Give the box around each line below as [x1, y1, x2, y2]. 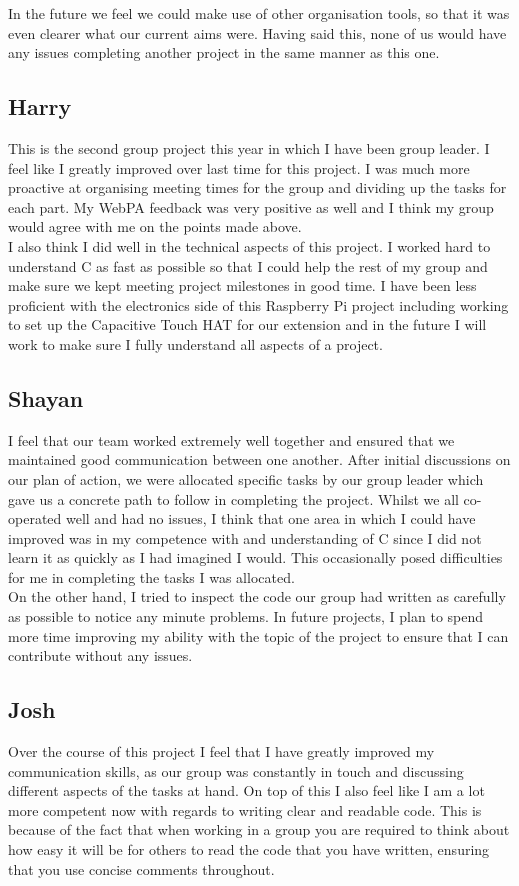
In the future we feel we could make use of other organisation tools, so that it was [8, 3, 510, 23]
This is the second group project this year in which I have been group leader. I [8, 137, 490, 158]
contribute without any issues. [8, 645, 193, 666]
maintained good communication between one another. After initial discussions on [8, 449, 511, 470]
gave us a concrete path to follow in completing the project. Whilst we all [8, 488, 459, 509]
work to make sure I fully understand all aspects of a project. [8, 333, 383, 354]
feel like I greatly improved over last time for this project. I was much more [8, 157, 470, 178]
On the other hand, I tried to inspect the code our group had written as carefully [8, 586, 506, 607]
